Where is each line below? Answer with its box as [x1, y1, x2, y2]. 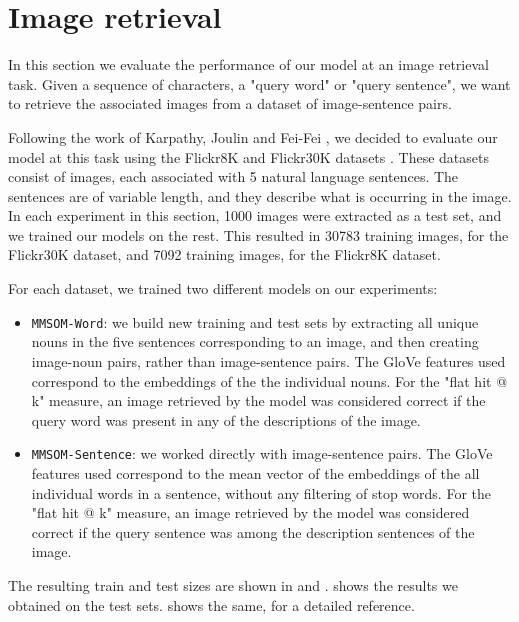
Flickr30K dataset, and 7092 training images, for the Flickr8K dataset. [8, 244, 441, 265]
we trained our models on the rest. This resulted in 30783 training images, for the [8, 224, 509, 245]
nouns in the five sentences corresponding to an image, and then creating [31, 331, 479, 352]
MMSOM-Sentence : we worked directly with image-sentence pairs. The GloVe [31, 443, 493, 464]
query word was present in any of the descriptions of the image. [31, 409, 421, 430]
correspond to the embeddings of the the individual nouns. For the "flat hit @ [31, 370, 508, 391]
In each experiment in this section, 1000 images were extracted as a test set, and [8, 205, 502, 226]
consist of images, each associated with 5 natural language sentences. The [8, 166, 459, 187]
